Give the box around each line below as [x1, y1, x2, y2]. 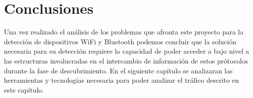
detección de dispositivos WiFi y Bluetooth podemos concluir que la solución [4, 36, 236, 46]
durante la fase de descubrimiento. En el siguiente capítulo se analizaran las [4, 65, 233, 75]
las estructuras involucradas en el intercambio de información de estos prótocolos [4, 55, 249, 65]
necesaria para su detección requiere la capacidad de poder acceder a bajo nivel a [4, 46, 249, 56]
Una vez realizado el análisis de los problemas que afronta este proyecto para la [4, 27, 244, 37]
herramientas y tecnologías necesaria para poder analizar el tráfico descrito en [4, 75, 239, 85]
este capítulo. [4, 84, 44, 95]
